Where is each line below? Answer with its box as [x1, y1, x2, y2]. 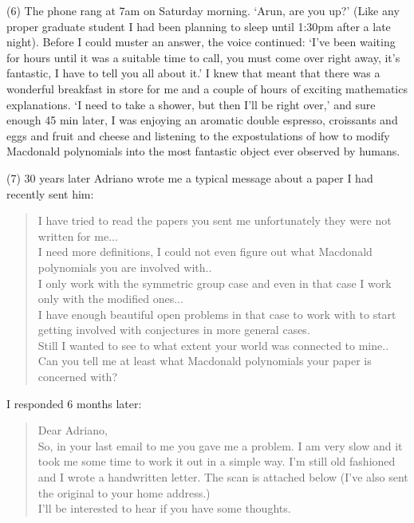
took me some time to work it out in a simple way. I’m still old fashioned [37, 453, 396, 470]
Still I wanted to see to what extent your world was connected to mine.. [37, 336, 389, 353]
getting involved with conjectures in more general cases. [37, 321, 310, 338]
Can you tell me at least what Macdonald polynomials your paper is [37, 352, 372, 369]
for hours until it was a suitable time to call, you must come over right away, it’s [6, 49, 400, 65]
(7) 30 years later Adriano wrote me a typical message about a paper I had [6, 169, 373, 186]
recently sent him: [6, 185, 94, 202]
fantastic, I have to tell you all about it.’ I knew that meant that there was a [6, 65, 380, 81]
